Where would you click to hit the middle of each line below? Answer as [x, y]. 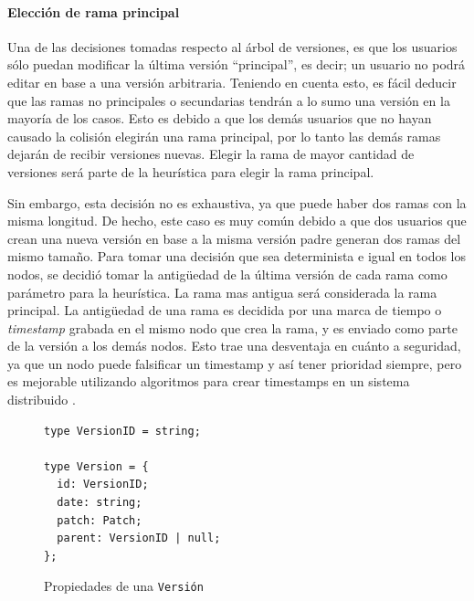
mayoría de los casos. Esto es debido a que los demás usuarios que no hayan [220, 118]
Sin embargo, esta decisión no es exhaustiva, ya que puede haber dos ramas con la [237, 202]
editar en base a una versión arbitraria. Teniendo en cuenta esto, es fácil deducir [232, 82]
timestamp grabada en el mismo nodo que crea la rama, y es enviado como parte [232, 327]
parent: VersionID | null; [139, 538]
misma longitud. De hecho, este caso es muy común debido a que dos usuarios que [237, 221]
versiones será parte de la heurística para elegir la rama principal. [191, 171]
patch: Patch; [100, 520]
